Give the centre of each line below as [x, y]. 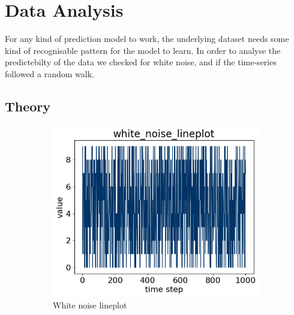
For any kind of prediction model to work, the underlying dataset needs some [147, 39]
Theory [28, 106]
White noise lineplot [90, 305]
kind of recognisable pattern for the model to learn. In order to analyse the [143, 50]
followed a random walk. [49, 73]
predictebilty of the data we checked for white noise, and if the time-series [141, 62]
